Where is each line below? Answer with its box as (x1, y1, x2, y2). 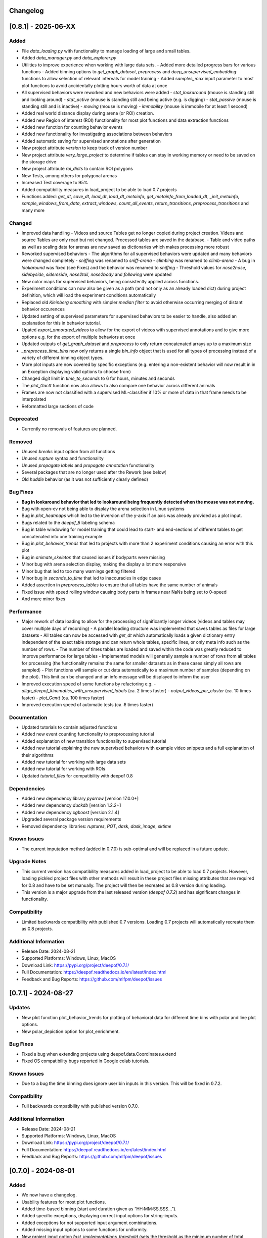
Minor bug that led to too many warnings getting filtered (21, 568, 135, 574)
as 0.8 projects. (21, 926, 53, 931)
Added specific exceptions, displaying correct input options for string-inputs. (21, 1213, 178, 1219)
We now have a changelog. (21, 1192, 77, 1198)
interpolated (21, 396, 46, 402)
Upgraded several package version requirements (21, 816, 121, 822)
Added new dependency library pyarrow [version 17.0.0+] (21, 795, 139, 801)
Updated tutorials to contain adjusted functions (21, 724, 118, 730)
